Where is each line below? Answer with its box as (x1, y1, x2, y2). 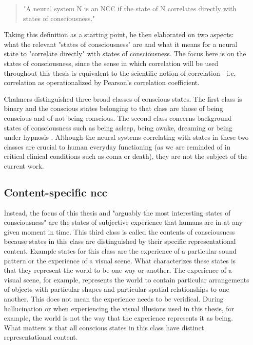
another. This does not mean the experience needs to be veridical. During (4, 294, 224, 304)
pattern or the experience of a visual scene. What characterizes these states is (4, 255, 236, 265)
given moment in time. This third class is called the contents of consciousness (4, 226, 235, 237)
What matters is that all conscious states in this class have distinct (4, 322, 204, 332)
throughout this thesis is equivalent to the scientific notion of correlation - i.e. (4, 67, 236, 78)
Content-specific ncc (4, 184, 108, 199)
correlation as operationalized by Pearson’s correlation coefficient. (4, 77, 200, 87)
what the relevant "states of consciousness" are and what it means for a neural (4, 39, 237, 49)
